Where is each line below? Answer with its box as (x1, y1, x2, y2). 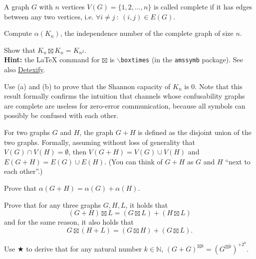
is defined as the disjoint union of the (138, 127, 252, 137)
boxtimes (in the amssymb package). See (120, 54, 244, 65)
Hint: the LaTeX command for (4, 54, 100, 65)
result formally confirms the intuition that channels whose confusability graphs (4, 91, 245, 101)
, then (68, 146, 86, 157)
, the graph (79, 127, 114, 137)
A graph (4, 1, 29, 11)
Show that (4, 44, 35, 55)
